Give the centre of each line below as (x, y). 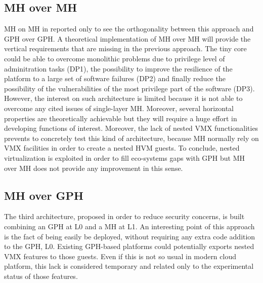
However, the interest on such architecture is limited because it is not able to (123, 98)
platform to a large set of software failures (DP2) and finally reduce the (115, 78)
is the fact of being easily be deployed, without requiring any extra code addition (130, 236)
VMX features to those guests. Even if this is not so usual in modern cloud (120, 256)
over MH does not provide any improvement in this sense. (94, 168)
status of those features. (41, 276)
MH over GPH (44, 195)
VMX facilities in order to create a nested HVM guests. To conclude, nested (122, 148)
